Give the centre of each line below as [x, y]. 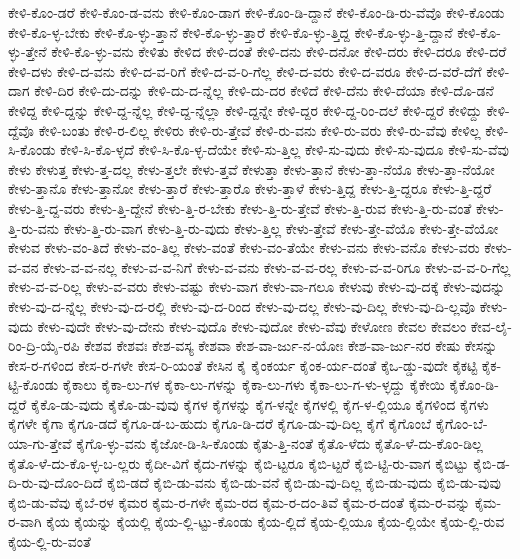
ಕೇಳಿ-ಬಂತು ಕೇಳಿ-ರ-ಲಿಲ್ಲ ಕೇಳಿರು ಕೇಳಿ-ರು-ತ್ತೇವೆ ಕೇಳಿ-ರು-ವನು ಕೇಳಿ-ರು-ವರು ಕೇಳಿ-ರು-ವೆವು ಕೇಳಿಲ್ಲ [259, 129]
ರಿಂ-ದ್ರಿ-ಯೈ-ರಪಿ [44, 345]
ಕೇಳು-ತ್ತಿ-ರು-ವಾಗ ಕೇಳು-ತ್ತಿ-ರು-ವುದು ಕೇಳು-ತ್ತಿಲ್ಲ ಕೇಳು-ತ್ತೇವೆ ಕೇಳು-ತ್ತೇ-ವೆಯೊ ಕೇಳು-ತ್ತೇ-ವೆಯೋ [281, 227]
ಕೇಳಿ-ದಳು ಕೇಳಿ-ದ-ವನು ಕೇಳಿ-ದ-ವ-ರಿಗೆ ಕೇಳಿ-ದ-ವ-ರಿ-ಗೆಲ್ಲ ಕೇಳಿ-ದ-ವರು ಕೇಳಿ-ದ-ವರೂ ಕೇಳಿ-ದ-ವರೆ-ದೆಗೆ [245, 70]
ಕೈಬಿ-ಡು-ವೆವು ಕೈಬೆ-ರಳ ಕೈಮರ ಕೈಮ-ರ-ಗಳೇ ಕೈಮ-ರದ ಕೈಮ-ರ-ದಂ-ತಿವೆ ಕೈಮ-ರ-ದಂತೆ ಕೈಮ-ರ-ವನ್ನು [239, 501]
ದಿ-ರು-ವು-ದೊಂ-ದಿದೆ [55, 482]
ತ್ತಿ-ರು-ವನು [34, 227]
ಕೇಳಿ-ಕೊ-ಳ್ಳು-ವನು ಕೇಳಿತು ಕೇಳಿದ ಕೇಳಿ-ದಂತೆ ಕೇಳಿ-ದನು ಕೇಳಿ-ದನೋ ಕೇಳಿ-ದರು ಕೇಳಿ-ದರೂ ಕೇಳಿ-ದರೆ [279, 51]
